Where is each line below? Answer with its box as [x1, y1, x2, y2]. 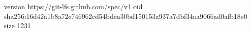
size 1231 [4, 20, 31, 31]
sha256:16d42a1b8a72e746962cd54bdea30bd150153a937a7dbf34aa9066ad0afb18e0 [4, 11, 248, 21]
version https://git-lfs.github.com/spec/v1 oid [4, 1, 143, 11]
